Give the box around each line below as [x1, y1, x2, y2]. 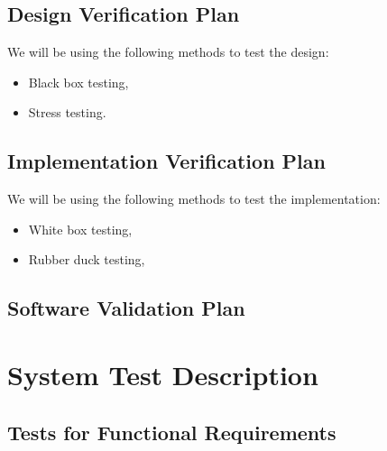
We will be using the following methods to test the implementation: [7, 189, 381, 208]
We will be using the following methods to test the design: [7, 42, 329, 61]
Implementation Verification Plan [7, 147, 326, 175]
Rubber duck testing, [28, 250, 145, 269]
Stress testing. [28, 103, 106, 122]
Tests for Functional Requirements [7, 418, 336, 446]
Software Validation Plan [7, 294, 245, 322]
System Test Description [7, 355, 318, 392]
